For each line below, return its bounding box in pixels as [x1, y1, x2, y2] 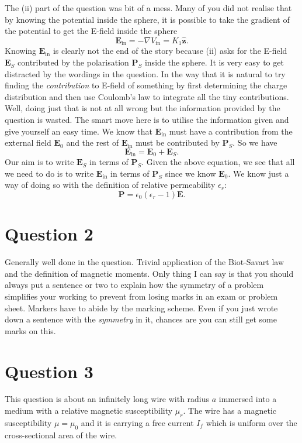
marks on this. [5, 324, 56, 336]
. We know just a [228, 167, 289, 179]
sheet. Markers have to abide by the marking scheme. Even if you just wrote [5, 301, 278, 314]
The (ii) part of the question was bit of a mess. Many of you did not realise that [5, 2, 292, 13]
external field [5, 136, 51, 149]
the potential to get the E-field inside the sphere [5, 25, 178, 37]
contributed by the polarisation [18, 56, 129, 68]
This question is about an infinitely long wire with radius [5, 393, 210, 405]
